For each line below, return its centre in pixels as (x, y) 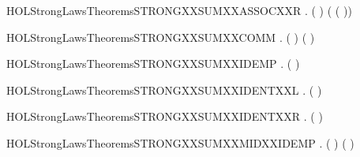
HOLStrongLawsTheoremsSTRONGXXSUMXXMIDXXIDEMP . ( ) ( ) (180, 142)
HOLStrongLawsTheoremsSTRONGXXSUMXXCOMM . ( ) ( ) (161, 37)
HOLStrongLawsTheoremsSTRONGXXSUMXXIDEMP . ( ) (153, 64)
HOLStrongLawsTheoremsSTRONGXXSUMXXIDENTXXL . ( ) (164, 90)
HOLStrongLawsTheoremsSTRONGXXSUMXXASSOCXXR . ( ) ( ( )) (179, 10)
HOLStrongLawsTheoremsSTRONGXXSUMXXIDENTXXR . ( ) (165, 116)
